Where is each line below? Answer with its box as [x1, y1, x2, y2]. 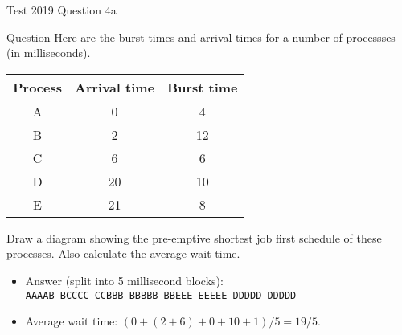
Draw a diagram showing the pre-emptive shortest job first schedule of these [6, 229, 382, 246]
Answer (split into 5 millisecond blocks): [25, 272, 224, 288]
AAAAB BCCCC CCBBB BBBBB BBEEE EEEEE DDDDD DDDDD [25, 289, 297, 301]
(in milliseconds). [6, 44, 91, 61]
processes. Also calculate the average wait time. [6, 245, 240, 262]
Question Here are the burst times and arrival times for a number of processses [6, 28, 396, 45]
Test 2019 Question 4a [6, 2, 117, 18]
